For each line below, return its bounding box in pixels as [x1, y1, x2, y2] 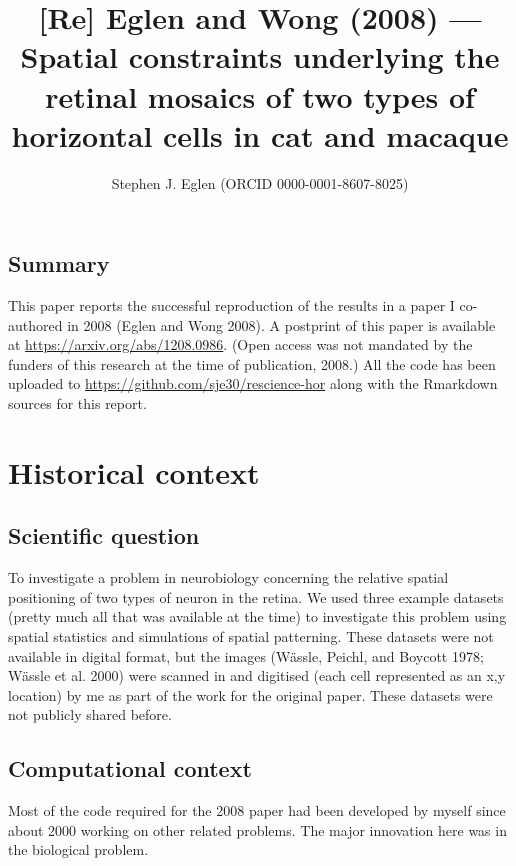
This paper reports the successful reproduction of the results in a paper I [8, 295, 455, 316]
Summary [8, 248, 110, 279]
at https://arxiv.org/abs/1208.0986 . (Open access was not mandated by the [8, 334, 473, 355]
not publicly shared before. [8, 704, 172, 725]
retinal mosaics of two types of [45, 75, 475, 116]
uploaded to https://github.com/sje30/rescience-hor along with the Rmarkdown [8, 373, 498, 394]
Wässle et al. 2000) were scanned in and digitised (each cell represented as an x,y [8, 665, 506, 686]
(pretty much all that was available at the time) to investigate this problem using [8, 606, 507, 627]
